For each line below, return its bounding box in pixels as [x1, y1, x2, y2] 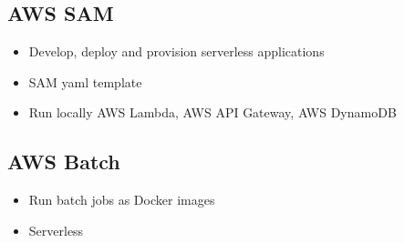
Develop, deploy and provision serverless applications [28, 42, 325, 61]
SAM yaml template [28, 72, 142, 91]
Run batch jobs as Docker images [28, 190, 215, 209]
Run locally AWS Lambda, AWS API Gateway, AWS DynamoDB [28, 103, 397, 122]
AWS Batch [7, 147, 120, 176]
